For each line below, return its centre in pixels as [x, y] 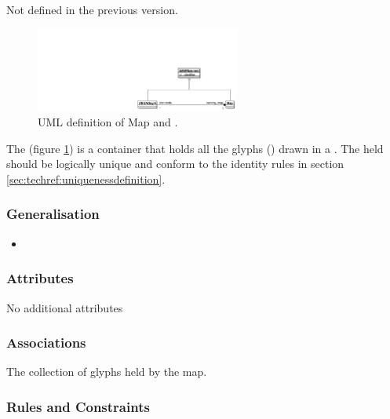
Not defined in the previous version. [92, 9]
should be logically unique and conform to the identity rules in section [175, 164]
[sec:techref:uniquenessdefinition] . [86, 179]
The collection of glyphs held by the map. [107, 372]
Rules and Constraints [78, 406]
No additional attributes [65, 307]
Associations [46, 342]
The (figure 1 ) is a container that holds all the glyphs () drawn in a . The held [195, 148]
